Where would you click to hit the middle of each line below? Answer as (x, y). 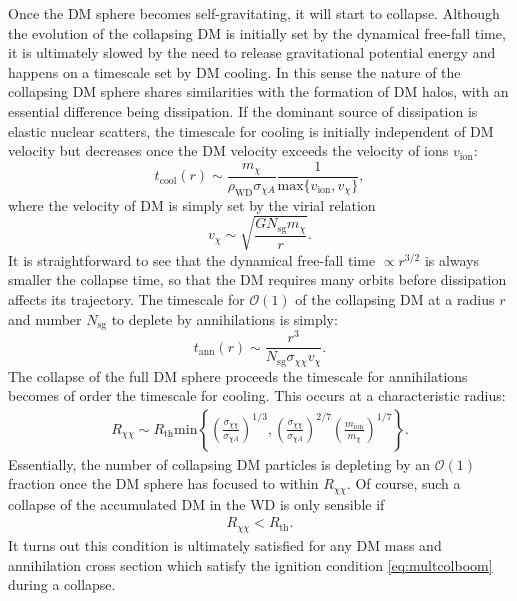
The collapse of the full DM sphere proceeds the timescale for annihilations (238, 375)
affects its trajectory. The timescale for (126, 298)
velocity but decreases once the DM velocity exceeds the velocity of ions (228, 150)
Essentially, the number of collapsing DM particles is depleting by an (219, 463)
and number (45, 318)
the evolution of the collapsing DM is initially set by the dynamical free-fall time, (257, 32)
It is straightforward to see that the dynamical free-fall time (192, 259)
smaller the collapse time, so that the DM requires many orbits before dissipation (257, 279)
